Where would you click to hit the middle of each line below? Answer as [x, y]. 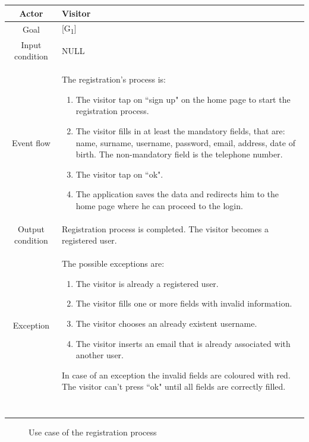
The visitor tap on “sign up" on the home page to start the [183, 99]
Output [31, 228]
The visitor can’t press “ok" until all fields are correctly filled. [174, 386]
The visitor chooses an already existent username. [166, 323]
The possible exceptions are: [113, 263]
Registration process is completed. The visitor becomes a [165, 228]
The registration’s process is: [114, 79]
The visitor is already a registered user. [147, 283]
